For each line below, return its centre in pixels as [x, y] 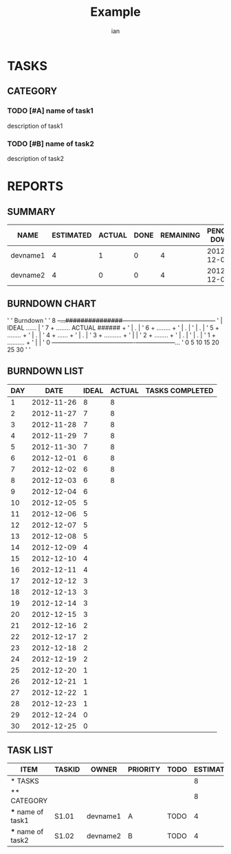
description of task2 [35, 158]
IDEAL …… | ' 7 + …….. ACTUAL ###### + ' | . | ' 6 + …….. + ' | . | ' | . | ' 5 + [113, 328]
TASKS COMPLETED [179, 390]
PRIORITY [144, 769]
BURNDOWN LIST [46, 371]
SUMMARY [32, 211]
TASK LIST [30, 750]
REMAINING [180, 235]
